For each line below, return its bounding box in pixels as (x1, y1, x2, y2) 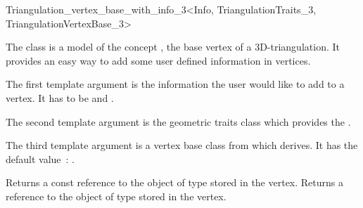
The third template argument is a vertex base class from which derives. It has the (6, 138, 358, 152)
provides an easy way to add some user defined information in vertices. (6, 53, 311, 67)
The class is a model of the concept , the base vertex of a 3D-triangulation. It (6, 39, 340, 54)
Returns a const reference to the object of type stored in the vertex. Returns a (6, 175, 344, 190)
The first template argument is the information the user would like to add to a (6, 77, 345, 91)
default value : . (6, 151, 75, 166)
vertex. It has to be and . (6, 90, 114, 105)
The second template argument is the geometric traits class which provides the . (6, 114, 351, 129)
